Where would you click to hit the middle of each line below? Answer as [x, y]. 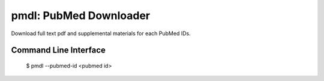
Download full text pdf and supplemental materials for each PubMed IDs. [101, 33]
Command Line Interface [58, 50]
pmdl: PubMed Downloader [80, 15]
